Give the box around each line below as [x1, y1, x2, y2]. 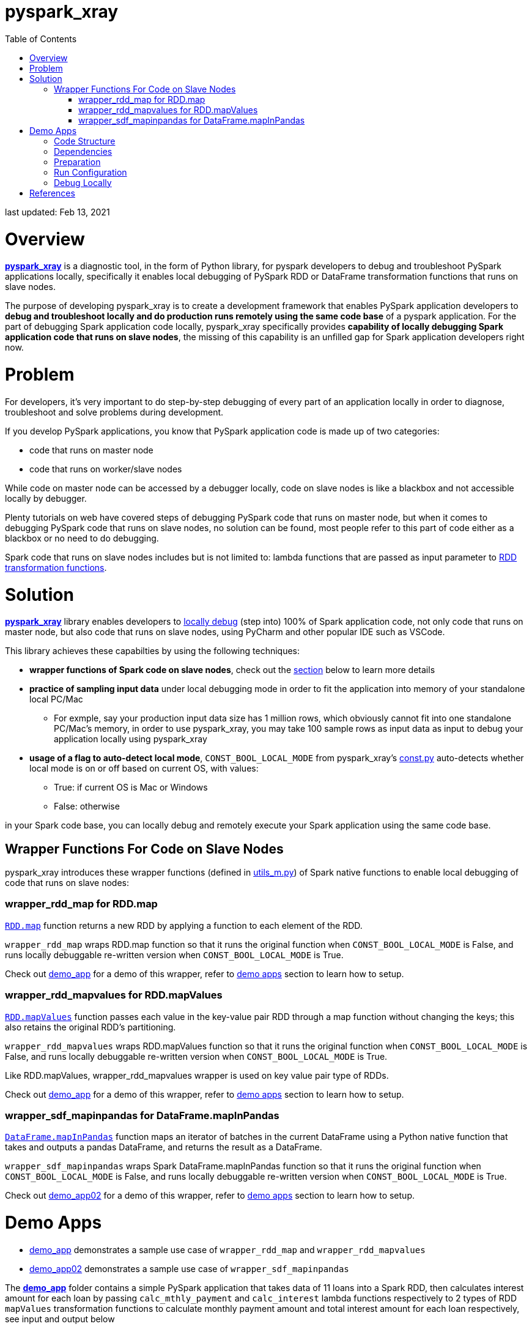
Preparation [54, 156, 101, 167]
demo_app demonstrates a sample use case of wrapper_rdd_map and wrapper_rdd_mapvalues [29, 1244, 426, 1255]
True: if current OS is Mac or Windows [54, 782, 208, 793]
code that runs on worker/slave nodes [29, 463, 182, 474]
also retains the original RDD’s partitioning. [5, 1021, 176, 1032]
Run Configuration [54, 166, 127, 177]
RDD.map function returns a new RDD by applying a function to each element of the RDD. [5, 920, 363, 931]
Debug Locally [54, 177, 112, 188]
